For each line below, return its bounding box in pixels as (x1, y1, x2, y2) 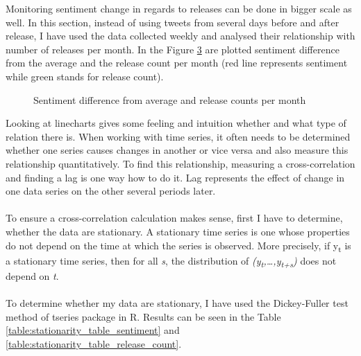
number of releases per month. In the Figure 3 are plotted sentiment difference (6, 42, 339, 56)
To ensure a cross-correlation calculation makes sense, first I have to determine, (6, 211, 343, 225)
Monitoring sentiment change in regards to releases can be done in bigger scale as (6, 1, 352, 15)
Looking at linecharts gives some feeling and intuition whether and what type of (6, 116, 346, 130)
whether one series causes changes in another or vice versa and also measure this (6, 143, 349, 157)
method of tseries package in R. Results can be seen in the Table (6, 309, 281, 323)
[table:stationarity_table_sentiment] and (6, 323, 180, 337)
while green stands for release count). (6, 69, 164, 83)
